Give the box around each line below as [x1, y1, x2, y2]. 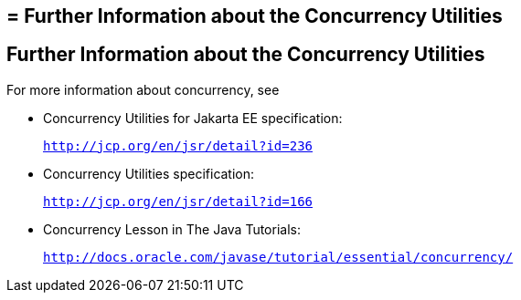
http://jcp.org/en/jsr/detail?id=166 [43, 193, 314, 209]
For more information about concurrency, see [6, 81, 280, 98]
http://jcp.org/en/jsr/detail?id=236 [43, 138, 314, 153]
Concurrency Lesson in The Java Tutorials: [43, 221, 301, 237]
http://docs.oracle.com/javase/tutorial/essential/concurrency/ [43, 249, 514, 264]
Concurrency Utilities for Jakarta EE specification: [43, 109, 343, 126]
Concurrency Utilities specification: [43, 165, 255, 181]
